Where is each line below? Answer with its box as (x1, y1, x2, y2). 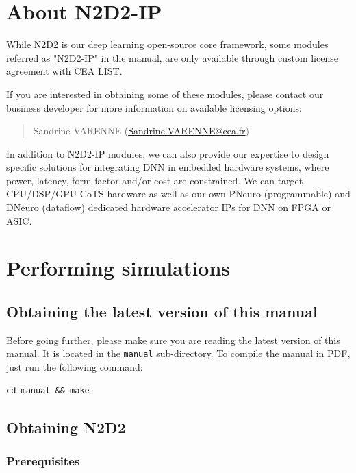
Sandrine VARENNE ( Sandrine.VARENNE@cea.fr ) (33, 123, 250, 138)
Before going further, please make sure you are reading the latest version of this (6, 332, 340, 347)
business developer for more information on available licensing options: (6, 100, 302, 114)
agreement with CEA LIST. (6, 64, 123, 78)
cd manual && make (6, 385, 90, 396)
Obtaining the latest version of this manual (6, 301, 318, 322)
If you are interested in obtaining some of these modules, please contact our (6, 86, 324, 101)
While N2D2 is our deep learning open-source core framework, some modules (6, 37, 329, 51)
